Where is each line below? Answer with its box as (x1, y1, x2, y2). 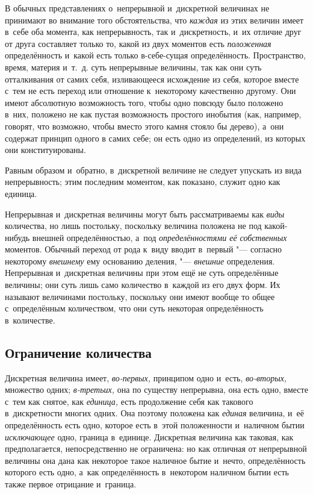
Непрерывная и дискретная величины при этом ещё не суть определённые (5, 266, 279, 279)
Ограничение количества (5, 343, 152, 361)
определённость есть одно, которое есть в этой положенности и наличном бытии (5, 419, 305, 431)
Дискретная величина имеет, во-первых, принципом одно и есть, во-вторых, (5, 371, 287, 384)
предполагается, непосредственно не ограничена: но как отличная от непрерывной (5, 442, 307, 455)
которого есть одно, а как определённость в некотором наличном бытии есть (5, 466, 289, 478)
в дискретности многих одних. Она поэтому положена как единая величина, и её (5, 407, 305, 419)
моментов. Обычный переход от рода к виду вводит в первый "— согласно (5, 243, 282, 255)
